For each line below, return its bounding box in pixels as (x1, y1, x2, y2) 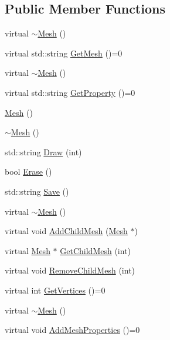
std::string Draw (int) (5, 145, 82, 158)
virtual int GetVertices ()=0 (5, 284, 106, 296)
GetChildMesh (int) (60, 244, 131, 256)
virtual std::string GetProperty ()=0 (5, 86, 135, 98)
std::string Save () (5, 185, 69, 197)
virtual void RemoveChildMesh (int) (5, 264, 135, 276)
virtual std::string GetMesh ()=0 (5, 46, 123, 59)
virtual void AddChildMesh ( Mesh (5, 225, 128, 237)
